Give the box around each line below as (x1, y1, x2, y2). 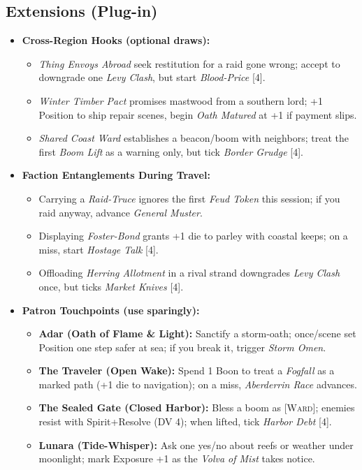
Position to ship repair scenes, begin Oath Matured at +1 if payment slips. (38, 107, 357, 122)
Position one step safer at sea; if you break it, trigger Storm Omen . (38, 339, 326, 354)
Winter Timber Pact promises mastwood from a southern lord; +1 (38, 93, 323, 108)
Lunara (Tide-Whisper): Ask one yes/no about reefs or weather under (38, 437, 354, 452)
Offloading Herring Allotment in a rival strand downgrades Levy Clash (38, 265, 340, 280)
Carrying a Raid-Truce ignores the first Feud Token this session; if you (38, 191, 340, 205)
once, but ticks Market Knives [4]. (38, 279, 184, 293)
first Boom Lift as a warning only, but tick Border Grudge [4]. (38, 144, 303, 159)
